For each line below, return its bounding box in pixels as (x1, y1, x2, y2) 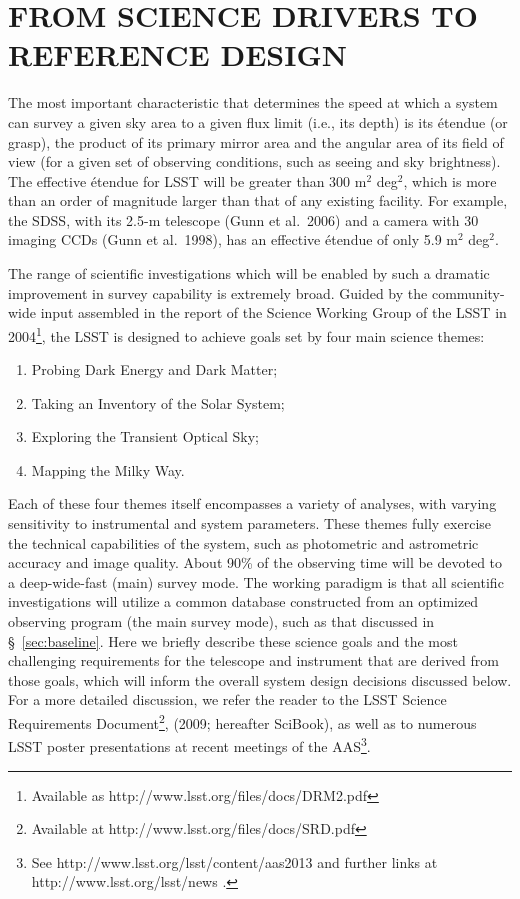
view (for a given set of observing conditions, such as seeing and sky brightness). (8, 151, 501, 172)
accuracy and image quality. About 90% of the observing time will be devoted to (8, 552, 503, 573)
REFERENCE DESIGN (8, 34, 347, 75)
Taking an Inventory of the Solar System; (31, 392, 285, 413)
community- (431, 282, 505, 303)
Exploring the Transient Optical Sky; (31, 426, 259, 447)
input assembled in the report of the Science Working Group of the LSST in (40, 302, 507, 323)
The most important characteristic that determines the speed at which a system (8, 92, 498, 113)
